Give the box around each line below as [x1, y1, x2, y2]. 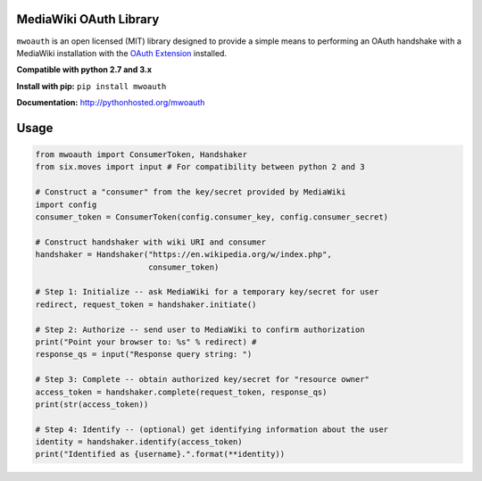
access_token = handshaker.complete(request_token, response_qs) [35, 386, 328, 397]
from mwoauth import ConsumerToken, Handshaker [35, 150, 247, 160]
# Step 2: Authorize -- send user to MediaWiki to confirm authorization [35, 324, 365, 335]
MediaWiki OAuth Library [16, 12, 160, 27]
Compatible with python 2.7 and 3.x [16, 64, 152, 75]
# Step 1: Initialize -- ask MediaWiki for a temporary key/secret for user [35, 286, 379, 297]
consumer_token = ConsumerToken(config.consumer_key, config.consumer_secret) [35, 212, 388, 222]
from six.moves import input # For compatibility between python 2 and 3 [35, 162, 365, 172]
